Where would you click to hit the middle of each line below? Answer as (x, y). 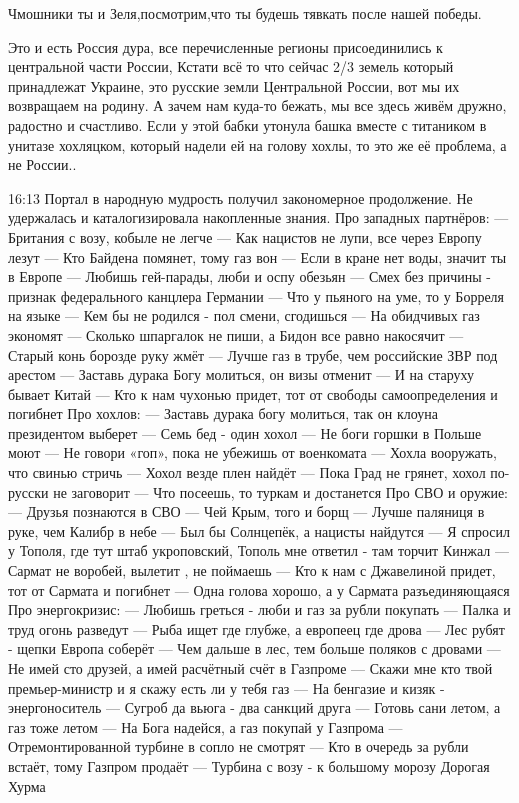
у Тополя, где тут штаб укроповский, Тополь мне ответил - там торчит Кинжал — (258, 550)
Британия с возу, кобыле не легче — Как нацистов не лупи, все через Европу (245, 236)
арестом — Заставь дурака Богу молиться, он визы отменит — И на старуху (241, 374)
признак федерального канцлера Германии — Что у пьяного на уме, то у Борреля (256, 295)
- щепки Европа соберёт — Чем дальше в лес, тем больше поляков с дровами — (254, 648)
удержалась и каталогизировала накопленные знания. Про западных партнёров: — (258, 217)
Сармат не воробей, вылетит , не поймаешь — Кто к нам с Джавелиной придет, (252, 570)
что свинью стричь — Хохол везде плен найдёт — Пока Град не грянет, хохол (247, 472)
